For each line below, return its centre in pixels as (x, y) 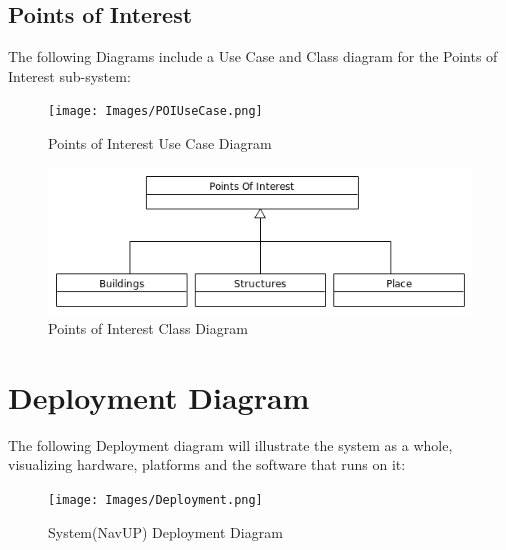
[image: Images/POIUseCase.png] (155, 111)
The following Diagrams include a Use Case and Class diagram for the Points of (253, 56)
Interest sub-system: (69, 75)
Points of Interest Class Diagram (148, 328)
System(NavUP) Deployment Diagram (165, 531)
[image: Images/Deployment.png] (155, 499)
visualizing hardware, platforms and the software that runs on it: (207, 464)
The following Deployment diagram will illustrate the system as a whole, (230, 444)
